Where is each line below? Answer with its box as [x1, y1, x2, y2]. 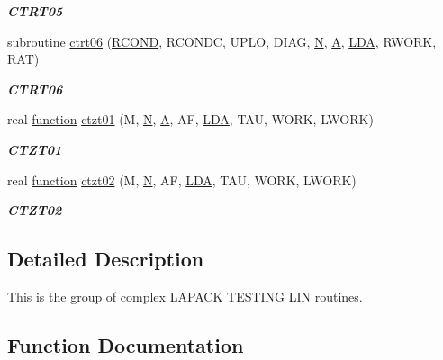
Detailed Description [7, 245, 204, 273]
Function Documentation [7, 330, 244, 358]
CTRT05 [7, 2, 63, 20]
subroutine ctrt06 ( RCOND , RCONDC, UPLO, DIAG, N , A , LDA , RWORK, [7, 31, 437, 50]
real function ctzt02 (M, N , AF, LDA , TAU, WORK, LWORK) [7, 170, 357, 189]
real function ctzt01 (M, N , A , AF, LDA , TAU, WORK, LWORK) [7, 110, 374, 129]
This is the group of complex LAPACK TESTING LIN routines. [7, 286, 363, 305]
